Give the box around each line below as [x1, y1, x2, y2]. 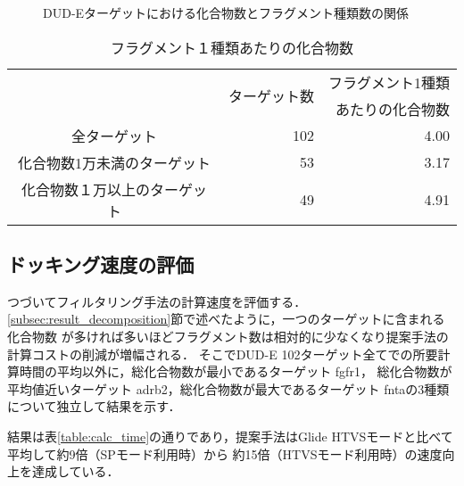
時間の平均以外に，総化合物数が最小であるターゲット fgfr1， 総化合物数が [19, 362, 452, 381]
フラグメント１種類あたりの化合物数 [110, 37, 353, 58]
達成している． [31, 462, 120, 481]
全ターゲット [70, 125, 157, 146]
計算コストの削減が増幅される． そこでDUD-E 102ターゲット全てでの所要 [7, 344, 438, 363]
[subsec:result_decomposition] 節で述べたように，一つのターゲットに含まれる [7, 309, 445, 328]
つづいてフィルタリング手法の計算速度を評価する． [7, 292, 307, 310]
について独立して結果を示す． [7, 397, 181, 416]
